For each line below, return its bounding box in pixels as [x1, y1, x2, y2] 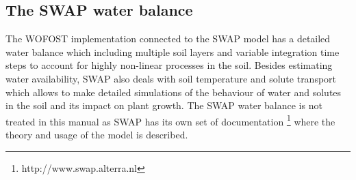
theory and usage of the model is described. [5, 127, 188, 142]
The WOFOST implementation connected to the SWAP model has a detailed [5, 31, 331, 46]
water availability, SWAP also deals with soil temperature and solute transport [5, 71, 337, 85]
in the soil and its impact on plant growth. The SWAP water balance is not [5, 98, 322, 112]
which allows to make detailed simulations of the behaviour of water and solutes [5, 85, 342, 99]
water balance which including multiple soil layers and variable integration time [5, 44, 340, 59]
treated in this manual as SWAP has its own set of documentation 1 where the [5, 112, 335, 128]
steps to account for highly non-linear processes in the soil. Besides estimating [5, 58, 333, 72]
